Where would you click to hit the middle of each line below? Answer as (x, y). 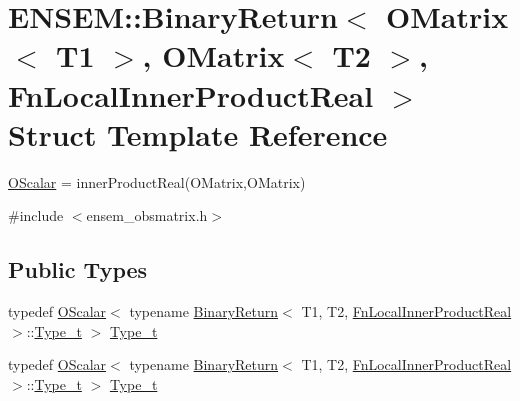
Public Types (78, 269)
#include (36, 215)
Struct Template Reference (198, 133)
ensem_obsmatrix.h (147, 215)
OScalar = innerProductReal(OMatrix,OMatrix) (157, 181)
